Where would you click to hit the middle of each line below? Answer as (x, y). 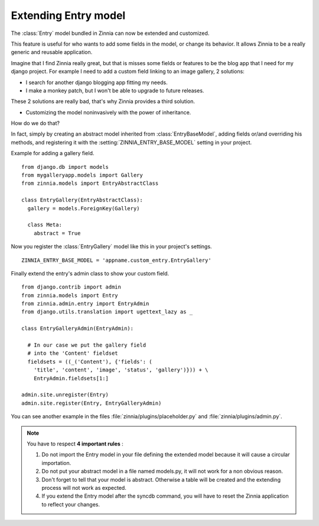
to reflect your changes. (71, 504)
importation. (56, 463)
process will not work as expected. (84, 487)
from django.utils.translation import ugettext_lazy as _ (107, 312)
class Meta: (45, 225)
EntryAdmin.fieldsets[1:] (71, 378)
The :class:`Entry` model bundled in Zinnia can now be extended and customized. (110, 33)
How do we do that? (35, 123)
